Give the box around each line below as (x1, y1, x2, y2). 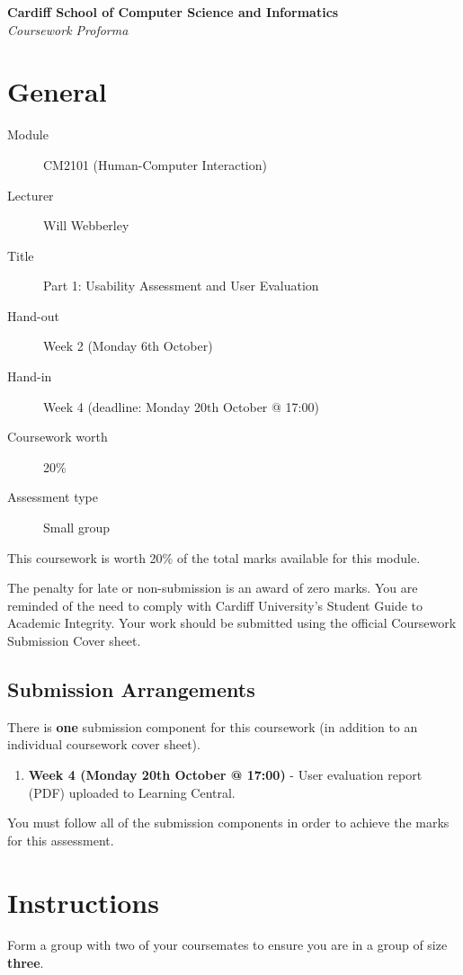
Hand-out (7, 306, 59, 325)
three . (7, 953, 44, 972)
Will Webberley (43, 216, 129, 235)
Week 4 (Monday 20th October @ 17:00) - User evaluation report (28, 765, 423, 783)
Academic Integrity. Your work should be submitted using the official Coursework (7, 613, 457, 632)
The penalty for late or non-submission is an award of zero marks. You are (7, 578, 418, 597)
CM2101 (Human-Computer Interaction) (43, 155, 267, 174)
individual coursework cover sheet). (7, 735, 200, 754)
